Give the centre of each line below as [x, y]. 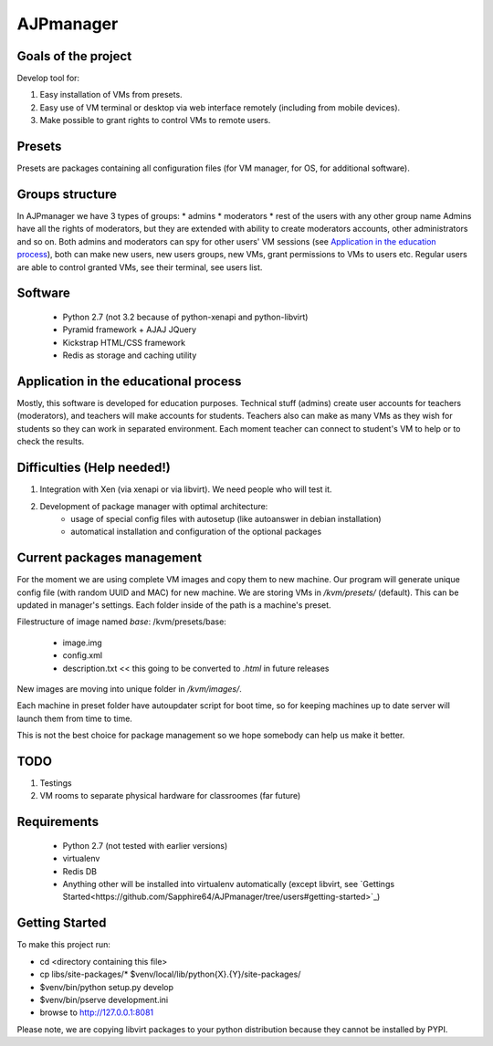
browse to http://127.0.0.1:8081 [97, 1012]
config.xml [83, 655]
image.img [82, 643]
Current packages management [110, 558]
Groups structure [67, 194]
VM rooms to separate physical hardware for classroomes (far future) [170, 796]
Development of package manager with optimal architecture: [154, 506]
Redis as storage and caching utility [130, 355]
